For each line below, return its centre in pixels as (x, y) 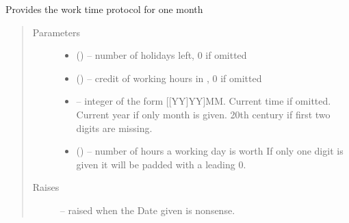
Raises (46, 187)
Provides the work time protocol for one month (104, 9)
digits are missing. (114, 128)
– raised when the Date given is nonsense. (147, 210)
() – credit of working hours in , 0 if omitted (169, 78)
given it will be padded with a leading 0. (161, 164)
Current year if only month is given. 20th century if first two (203, 114)
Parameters (56, 32)
